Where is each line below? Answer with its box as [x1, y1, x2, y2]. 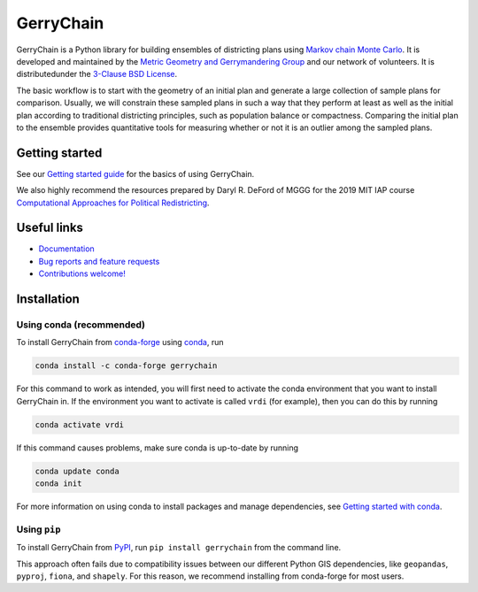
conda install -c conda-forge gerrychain [35, 361, 218, 371]
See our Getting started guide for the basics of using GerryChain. [16, 168, 255, 179]
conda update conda [35, 465, 119, 476]
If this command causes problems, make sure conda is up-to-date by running [16, 442, 299, 453]
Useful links [16, 220, 84, 235]
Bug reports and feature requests [38, 256, 160, 266]
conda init [35, 479, 82, 488]
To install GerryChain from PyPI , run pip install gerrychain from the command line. [16, 542, 342, 553]
